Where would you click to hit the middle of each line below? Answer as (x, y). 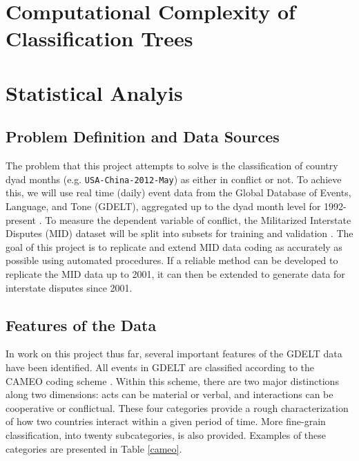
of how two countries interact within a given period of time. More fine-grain (166, 421)
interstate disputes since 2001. (69, 287)
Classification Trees (99, 38)
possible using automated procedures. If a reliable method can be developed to (172, 260)
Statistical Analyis (94, 92)
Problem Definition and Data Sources (143, 137)
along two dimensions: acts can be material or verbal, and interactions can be (169, 394)
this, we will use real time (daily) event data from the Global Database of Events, (178, 192)
